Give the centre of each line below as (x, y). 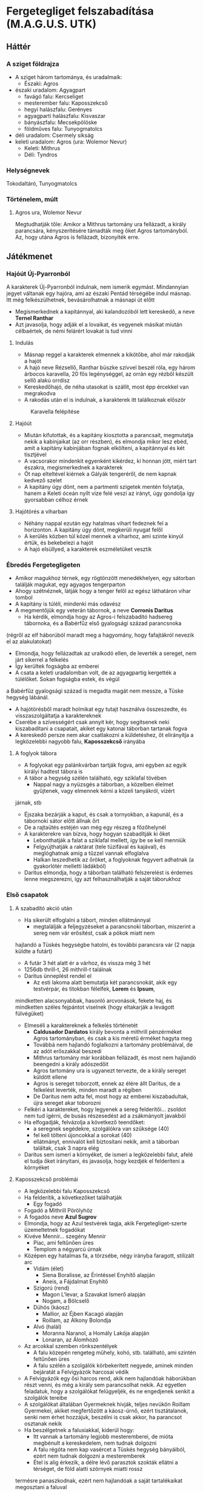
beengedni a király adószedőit (71, 1064)
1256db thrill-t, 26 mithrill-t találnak (68, 969)
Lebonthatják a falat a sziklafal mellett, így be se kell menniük (109, 840)
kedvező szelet (43, 480)
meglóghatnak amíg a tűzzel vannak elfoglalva (91, 853)
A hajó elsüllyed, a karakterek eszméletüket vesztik (88, 549)
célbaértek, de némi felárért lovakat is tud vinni (74, 331)
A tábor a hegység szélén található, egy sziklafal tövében (95, 778)
